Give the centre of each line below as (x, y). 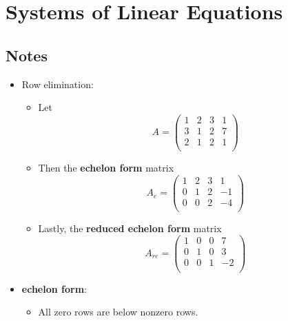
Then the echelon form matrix (106, 167)
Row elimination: (58, 84)
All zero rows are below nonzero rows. (118, 312)
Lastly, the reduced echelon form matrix (130, 228)
